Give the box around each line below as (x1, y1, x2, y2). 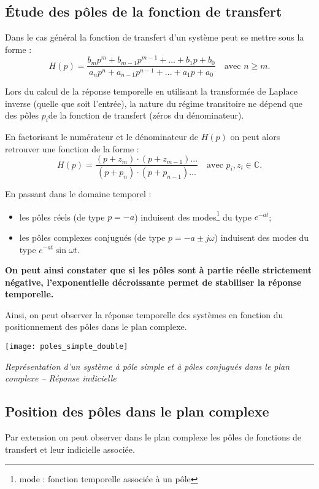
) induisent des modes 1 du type (134, 208, 252, 223)
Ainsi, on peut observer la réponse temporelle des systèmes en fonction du (5, 308, 283, 321)
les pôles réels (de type (19, 210, 105, 223)
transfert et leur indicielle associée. (5, 442, 135, 455)
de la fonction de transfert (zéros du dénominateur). (48, 109, 244, 122)
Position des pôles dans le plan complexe (5, 402, 269, 421)
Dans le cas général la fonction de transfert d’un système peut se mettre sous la (5, 31, 304, 44)
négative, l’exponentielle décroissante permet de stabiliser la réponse (5, 275, 302, 288)
